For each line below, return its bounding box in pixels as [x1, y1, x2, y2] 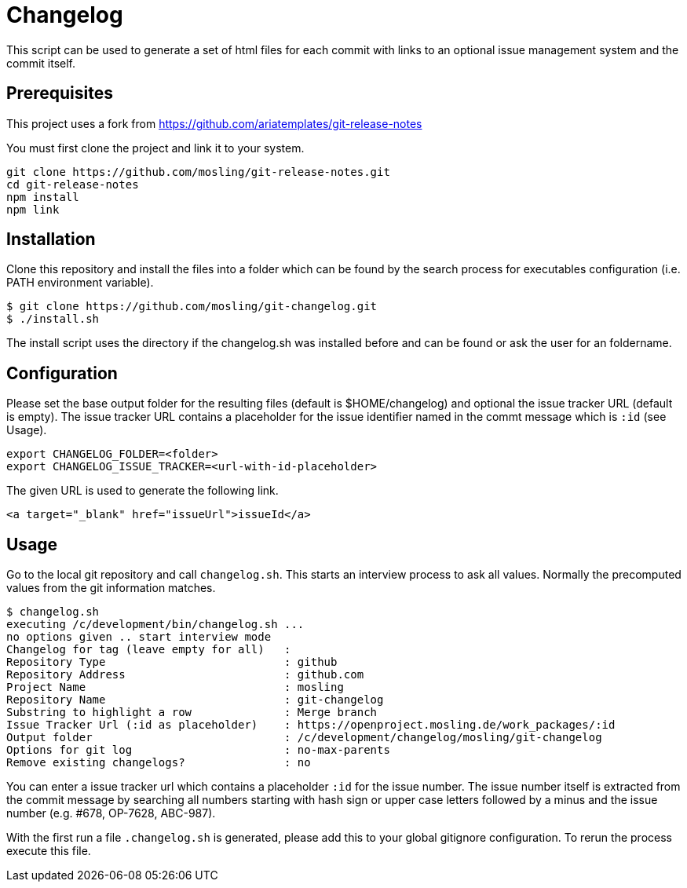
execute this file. [6, 844, 91, 858]
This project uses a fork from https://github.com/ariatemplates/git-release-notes [6, 116, 422, 130]
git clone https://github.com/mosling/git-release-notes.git [6, 165, 390, 178]
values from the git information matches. [6, 581, 216, 595]
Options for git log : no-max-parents [6, 744, 390, 757]
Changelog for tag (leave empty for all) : [6, 643, 291, 656]
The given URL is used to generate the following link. [6, 484, 279, 498]
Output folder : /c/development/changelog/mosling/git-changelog [6, 731, 602, 744]
